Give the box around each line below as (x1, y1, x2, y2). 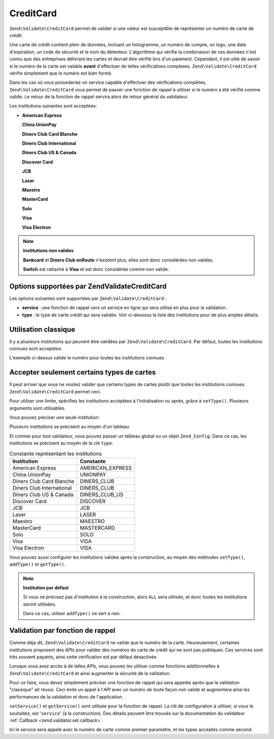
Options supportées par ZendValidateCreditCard (9, 282, 167, 290)
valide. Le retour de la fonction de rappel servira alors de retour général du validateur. (9, 94, 189, 100)
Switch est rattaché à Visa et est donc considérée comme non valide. (23, 266, 169, 273)
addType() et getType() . (9, 561, 66, 567)
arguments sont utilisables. (9, 405, 66, 411)
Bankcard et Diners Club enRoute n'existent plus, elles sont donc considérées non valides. (23, 257, 214, 263)
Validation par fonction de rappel (9, 626, 116, 635)
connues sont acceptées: (9, 346, 63, 352)
